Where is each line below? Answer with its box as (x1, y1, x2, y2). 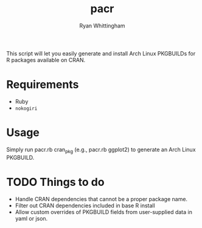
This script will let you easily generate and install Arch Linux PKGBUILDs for (6, 49, 196, 57)
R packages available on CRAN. (6, 56, 86, 63)
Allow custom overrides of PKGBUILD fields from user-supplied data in (15, 208, 193, 215)
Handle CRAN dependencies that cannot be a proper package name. (15, 195, 187, 202)
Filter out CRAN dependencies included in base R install (15, 202, 155, 209)
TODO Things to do (6, 175, 105, 189)
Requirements (6, 78, 79, 91)
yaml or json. (15, 215, 48, 222)
